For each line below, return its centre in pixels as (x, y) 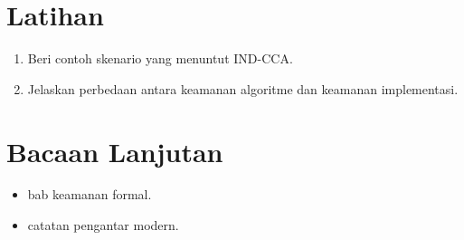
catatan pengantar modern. (103, 225)
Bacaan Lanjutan (115, 151)
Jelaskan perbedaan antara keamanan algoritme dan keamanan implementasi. (243, 88)
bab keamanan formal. (90, 194)
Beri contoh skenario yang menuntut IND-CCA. (160, 58)
